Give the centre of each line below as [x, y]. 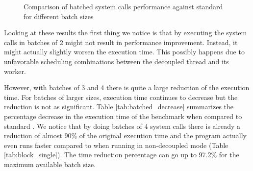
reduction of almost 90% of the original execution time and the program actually [125, 135]
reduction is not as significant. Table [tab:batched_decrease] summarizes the [119, 107]
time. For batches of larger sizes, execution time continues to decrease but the [121, 97]
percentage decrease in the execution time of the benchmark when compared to [123, 116]
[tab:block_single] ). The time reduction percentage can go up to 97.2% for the [122, 155]
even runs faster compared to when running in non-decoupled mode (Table [116, 145]
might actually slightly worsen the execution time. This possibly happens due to [124, 52]
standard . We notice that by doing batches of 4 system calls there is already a [122, 126]
